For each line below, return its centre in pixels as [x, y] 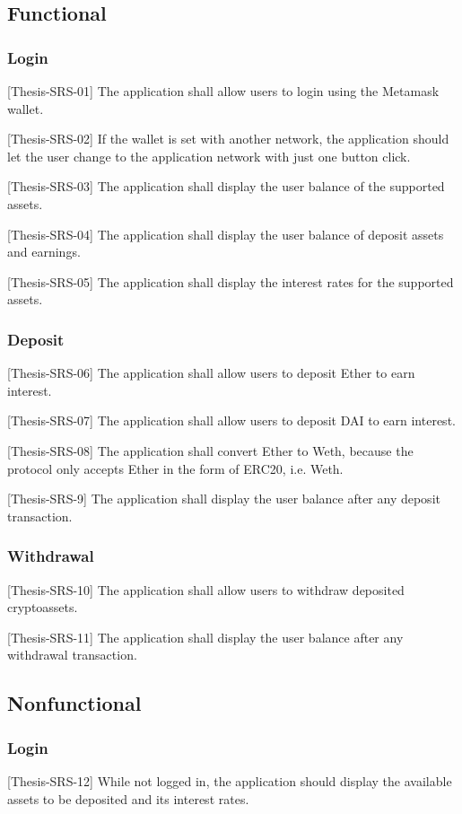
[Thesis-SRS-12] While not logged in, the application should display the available [230, 780]
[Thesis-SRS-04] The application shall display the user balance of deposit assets [226, 234]
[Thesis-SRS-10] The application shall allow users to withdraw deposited [206, 589]
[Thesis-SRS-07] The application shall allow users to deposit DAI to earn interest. [231, 420]
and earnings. [44, 252]
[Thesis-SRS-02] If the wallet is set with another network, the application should [228, 139]
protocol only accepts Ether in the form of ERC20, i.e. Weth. [175, 468]
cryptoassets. [43, 607]
